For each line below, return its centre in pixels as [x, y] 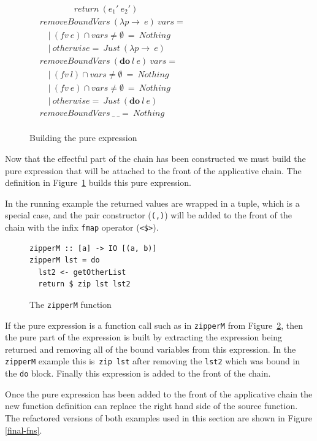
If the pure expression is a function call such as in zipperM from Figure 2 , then [154, 325]
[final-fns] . [24, 430]
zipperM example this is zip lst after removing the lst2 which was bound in [153, 361]
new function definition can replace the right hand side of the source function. [151, 406]
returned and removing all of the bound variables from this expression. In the [151, 349]
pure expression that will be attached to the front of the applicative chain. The [153, 170]
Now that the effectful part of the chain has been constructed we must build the [155, 158]
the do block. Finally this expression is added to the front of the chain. [138, 373]
